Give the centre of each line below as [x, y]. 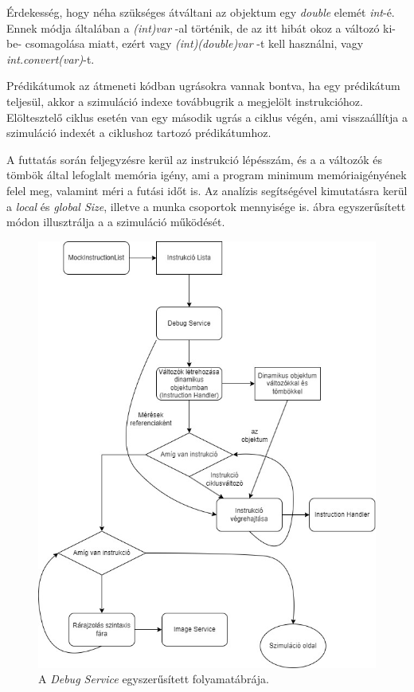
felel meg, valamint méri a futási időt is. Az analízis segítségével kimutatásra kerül [207, 190]
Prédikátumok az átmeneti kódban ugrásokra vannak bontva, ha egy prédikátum [203, 86]
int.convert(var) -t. [51, 59]
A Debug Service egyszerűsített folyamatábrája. [154, 679]
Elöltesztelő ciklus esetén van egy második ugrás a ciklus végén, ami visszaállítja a [207, 117]
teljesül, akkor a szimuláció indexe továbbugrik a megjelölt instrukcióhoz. [185, 101]
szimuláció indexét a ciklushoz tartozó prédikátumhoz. [139, 133]
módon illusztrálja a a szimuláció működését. [116, 222]
